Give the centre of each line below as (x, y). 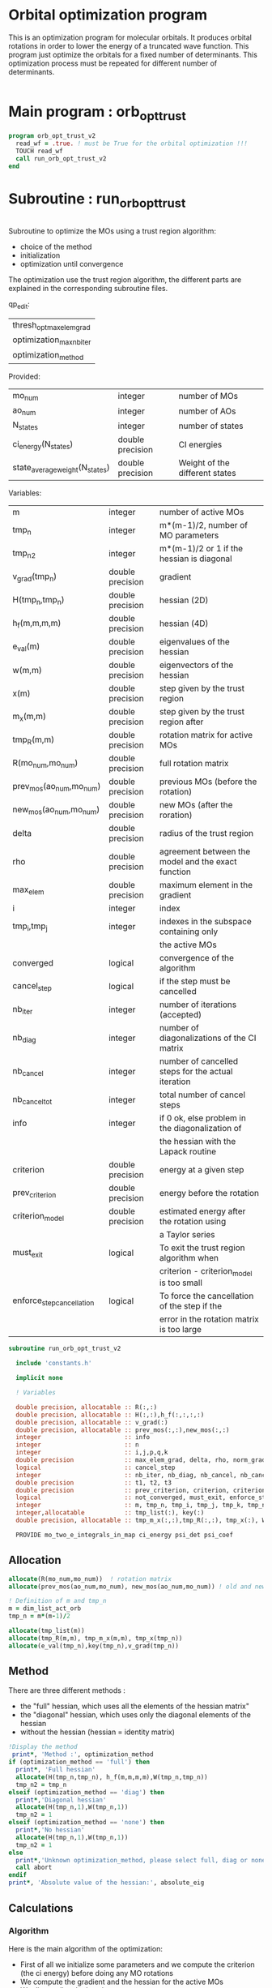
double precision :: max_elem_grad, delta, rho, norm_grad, (142, 1460)
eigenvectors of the (196, 665)
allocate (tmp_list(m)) (47, 1631)
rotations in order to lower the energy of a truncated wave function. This (129, 45)
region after (181, 722)
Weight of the (204, 463)
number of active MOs (202, 512)
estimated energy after (202, 1211)
